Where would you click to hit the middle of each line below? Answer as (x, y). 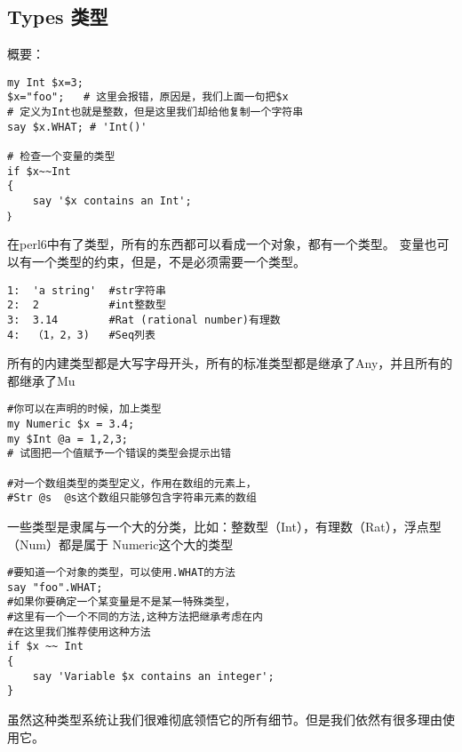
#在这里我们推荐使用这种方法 (79, 632)
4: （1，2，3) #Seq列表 (81, 335)
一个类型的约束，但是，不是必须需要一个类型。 (168, 261)
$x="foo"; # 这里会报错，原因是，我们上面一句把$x (148, 97)
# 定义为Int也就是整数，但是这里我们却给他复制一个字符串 (155, 112)
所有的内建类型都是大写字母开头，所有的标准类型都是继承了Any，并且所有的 (230, 363)
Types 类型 (58, 16)
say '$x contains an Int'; (112, 201)
